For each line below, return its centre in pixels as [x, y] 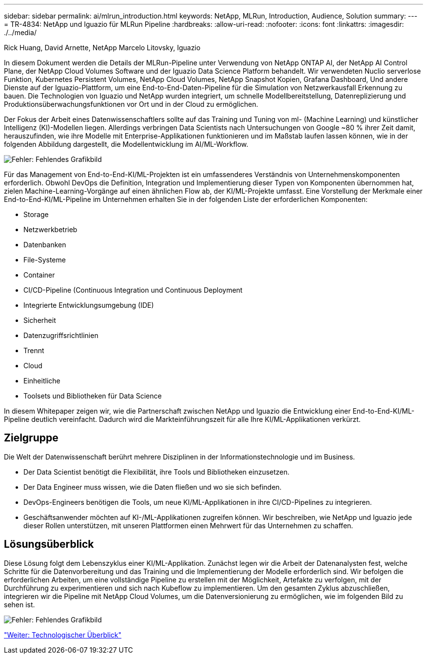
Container [39, 275]
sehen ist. [19, 604]
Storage [36, 214]
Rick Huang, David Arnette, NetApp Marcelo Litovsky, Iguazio [102, 48]
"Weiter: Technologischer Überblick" [63, 635]
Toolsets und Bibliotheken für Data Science [93, 396]
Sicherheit [40, 320]
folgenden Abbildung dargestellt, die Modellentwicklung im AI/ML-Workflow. [126, 144]
